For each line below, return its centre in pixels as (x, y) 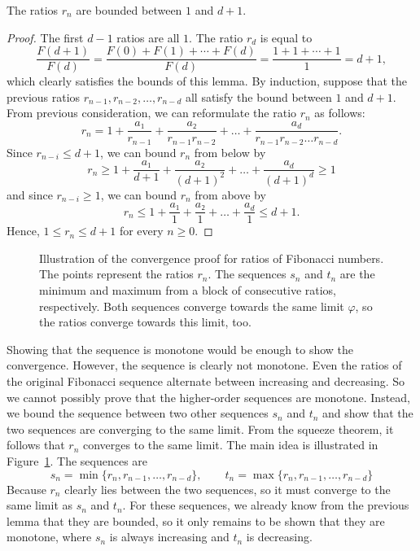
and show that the (368, 413)
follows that (36, 445)
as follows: (340, 113)
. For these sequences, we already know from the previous (266, 505)
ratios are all (148, 37)
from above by (230, 194)
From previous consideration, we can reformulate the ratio (152, 113)
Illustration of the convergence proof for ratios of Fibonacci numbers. (212, 258)
